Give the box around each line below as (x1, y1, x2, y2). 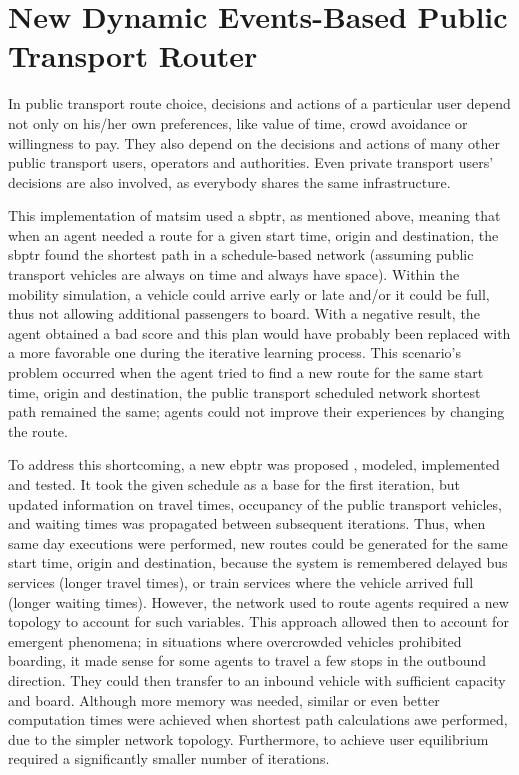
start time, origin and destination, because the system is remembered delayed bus (8, 552, 508, 573)
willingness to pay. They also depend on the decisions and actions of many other (8, 132, 501, 153)
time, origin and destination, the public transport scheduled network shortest (8, 381, 481, 402)
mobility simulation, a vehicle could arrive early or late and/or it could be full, (8, 283, 490, 304)
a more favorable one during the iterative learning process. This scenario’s (8, 342, 461, 363)
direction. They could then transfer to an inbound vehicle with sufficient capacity (8, 669, 506, 690)
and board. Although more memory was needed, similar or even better (8, 689, 440, 710)
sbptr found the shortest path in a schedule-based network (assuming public (8, 244, 474, 265)
